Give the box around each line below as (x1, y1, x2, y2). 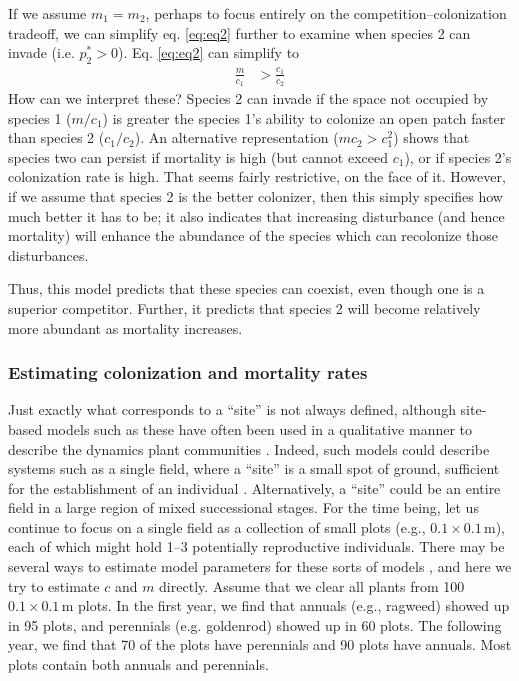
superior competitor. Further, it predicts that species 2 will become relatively (8, 297, 481, 318)
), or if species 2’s (404, 146, 512, 167)
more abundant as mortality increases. (8, 317, 243, 338)
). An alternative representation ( (134, 127, 339, 148)
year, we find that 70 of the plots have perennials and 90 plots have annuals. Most (8, 634, 512, 655)
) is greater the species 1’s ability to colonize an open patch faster (102, 107, 506, 128)
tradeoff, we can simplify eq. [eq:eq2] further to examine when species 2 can (8, 22, 471, 43)
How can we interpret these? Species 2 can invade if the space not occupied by (8, 87, 489, 108)
